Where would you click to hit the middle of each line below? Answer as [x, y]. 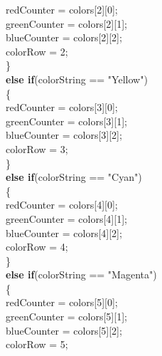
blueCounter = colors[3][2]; [64, 135]
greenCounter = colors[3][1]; [66, 121]
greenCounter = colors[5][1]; [66, 316]
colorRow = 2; [37, 51]
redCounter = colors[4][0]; [62, 205]
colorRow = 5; [37, 344]
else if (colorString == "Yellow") [77, 79]
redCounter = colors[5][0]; [62, 302]
